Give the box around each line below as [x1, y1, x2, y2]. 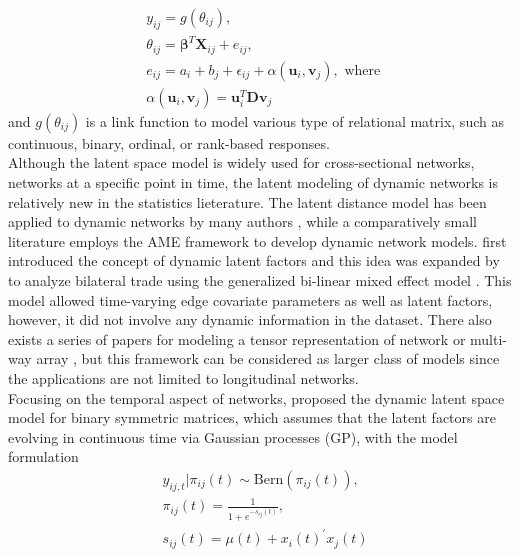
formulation [8, 446, 79, 467]
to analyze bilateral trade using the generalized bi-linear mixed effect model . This [8, 270, 512, 291]
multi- [470, 328, 507, 349]
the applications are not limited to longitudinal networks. [8, 368, 359, 388]
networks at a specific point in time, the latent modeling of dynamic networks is [8, 172, 498, 193]
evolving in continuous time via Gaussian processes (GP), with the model [8, 426, 458, 447]
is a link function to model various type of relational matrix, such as [85, 110, 504, 131]
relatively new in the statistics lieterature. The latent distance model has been [8, 191, 487, 212]
